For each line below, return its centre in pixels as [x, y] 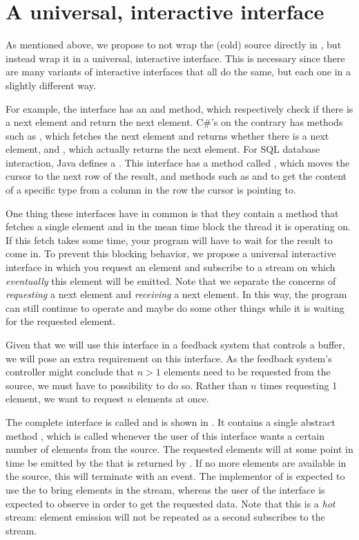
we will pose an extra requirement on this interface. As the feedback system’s [169, 358]
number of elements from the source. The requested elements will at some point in [179, 449]
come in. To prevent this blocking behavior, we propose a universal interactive [171, 253]
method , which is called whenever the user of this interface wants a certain [165, 435]
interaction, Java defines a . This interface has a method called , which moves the [178, 162]
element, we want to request [65, 399]
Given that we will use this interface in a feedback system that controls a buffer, [175, 344]
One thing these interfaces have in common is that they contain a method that [172, 213]
